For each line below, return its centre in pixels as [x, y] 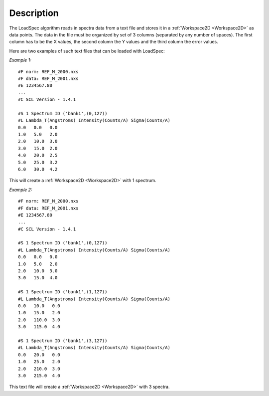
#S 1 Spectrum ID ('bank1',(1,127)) [63, 292]
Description [34, 13]
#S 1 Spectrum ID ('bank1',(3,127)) [63, 341]
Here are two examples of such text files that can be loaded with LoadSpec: [87, 51]
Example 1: [20, 60]
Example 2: [21, 190]
